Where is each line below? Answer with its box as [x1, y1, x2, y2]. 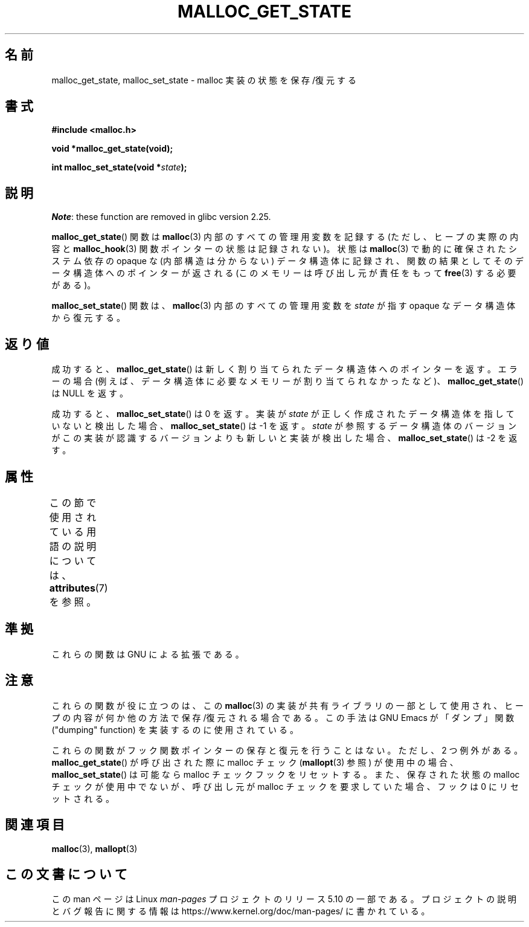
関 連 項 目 [5, 817, 65, 833]
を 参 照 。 [49, 595, 97, 608]
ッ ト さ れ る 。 [51, 793, 115, 804]
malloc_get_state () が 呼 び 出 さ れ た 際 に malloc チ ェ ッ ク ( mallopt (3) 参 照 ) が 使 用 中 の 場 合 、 [51, 757, 458, 767]
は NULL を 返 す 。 [51, 388, 128, 399]
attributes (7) [49, 581, 108, 594]
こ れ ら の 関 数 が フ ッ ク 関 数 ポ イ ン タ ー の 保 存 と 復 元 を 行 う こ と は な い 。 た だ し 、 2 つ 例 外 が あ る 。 [51, 745, 523, 755]
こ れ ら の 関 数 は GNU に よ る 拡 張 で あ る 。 [51, 648, 244, 659]
